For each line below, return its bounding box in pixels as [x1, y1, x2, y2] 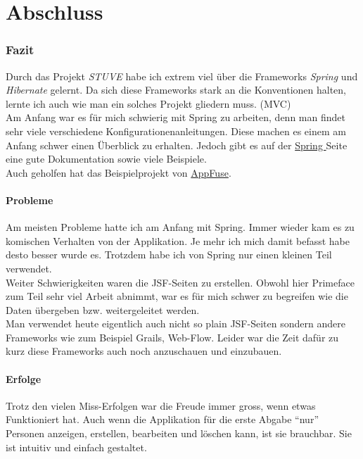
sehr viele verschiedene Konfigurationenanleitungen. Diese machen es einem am [6, 123, 346, 138]
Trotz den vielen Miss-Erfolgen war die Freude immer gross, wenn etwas [6, 398, 316, 413]
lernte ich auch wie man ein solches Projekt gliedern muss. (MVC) [6, 96, 291, 111]
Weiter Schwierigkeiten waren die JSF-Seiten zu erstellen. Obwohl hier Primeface [6, 275, 355, 289]
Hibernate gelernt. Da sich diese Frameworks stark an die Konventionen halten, [6, 82, 346, 97]
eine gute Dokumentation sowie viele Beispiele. [6, 151, 207, 166]
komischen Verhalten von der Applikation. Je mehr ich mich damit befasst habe [6, 233, 350, 248]
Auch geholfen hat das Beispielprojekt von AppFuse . [6, 165, 231, 180]
